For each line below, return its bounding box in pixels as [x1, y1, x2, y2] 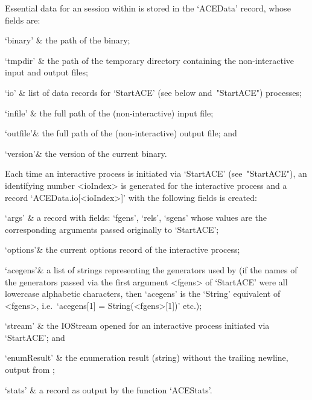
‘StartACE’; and [5, 331, 65, 343]
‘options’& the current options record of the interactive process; [5, 243, 240, 256]
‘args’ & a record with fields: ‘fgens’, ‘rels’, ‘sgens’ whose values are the [5, 211, 267, 224]
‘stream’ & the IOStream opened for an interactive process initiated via [5, 319, 270, 332]
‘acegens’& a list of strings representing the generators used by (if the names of [5, 263, 298, 276]
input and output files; [5, 66, 88, 78]
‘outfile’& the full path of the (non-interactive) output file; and [5, 127, 237, 139]
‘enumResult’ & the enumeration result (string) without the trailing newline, [5, 351, 288, 364]
